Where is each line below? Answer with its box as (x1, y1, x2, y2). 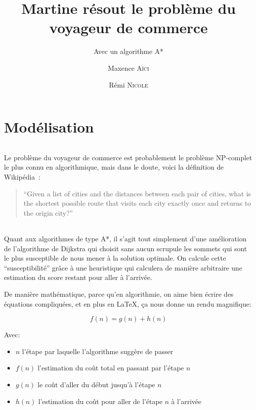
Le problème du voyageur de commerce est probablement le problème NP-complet (4, 152, 252, 162)
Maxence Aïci (108, 62, 149, 73)
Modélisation (4, 117, 94, 137)
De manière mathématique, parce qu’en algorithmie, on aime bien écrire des (4, 289, 234, 299)
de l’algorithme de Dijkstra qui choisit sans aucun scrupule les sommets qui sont (4, 243, 247, 253)
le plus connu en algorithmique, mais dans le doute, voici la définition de (4, 162, 224, 172)
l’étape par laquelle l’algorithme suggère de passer (22, 346, 173, 356)
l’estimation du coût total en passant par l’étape (38, 363, 184, 373)
